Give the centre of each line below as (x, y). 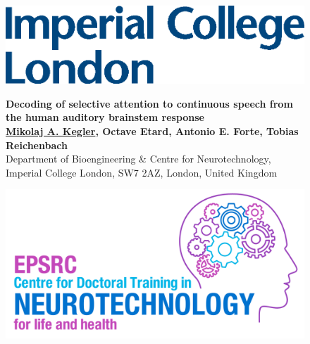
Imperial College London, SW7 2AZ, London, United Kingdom (142, 172)
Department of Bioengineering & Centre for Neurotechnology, (138, 159)
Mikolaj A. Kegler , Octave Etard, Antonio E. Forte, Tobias (152, 130)
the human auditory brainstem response (105, 117)
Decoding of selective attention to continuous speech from (149, 103)
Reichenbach (37, 145)
